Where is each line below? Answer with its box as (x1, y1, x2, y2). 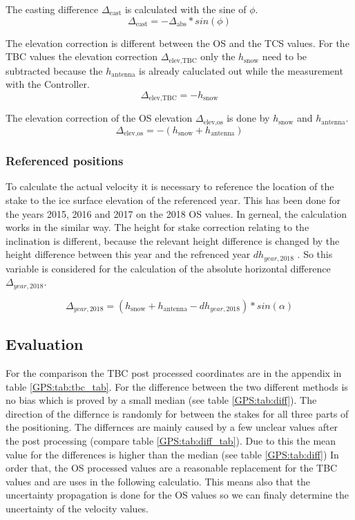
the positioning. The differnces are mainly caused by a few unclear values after (6, 420, 338, 434)
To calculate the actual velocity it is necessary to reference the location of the (6, 179, 334, 194)
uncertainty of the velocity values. (6, 501, 149, 516)
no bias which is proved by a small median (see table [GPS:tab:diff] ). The (6, 393, 317, 407)
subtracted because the (6, 63, 103, 77)
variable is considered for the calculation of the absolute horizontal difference (6, 261, 331, 275)
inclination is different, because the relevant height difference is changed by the (6, 233, 340, 248)
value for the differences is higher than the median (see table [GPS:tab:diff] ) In (6, 447, 339, 461)
